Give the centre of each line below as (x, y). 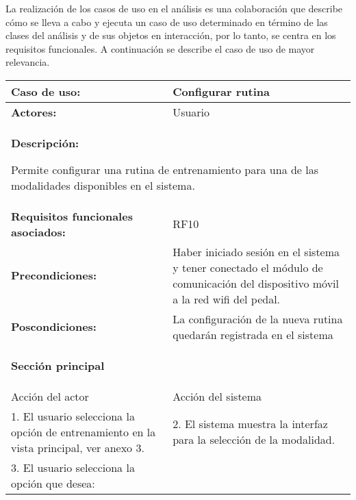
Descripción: (45, 142)
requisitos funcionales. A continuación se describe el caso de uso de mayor (160, 48)
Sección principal (58, 365)
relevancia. (28, 62)
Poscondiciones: (54, 327)
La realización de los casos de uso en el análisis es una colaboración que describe (174, 8)
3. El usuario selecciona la (73, 467)
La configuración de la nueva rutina (258, 318)
